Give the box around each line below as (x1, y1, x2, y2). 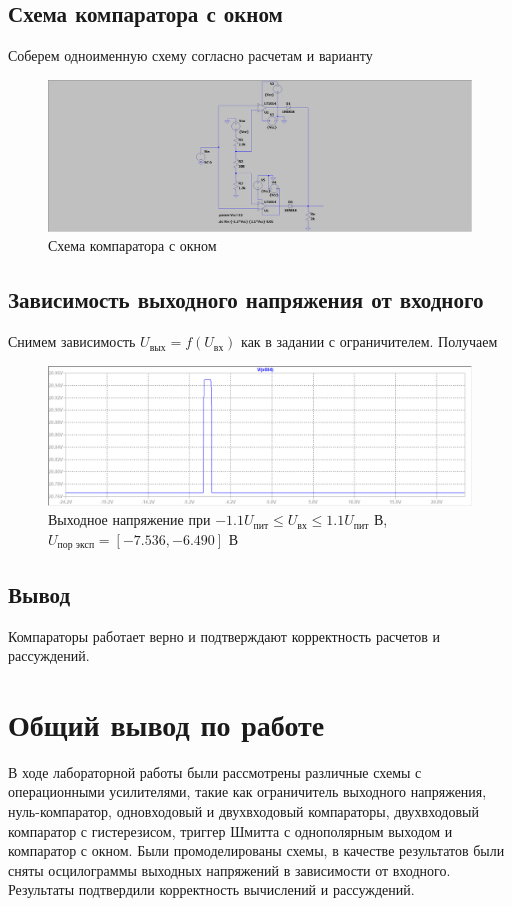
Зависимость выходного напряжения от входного (8, 284, 484, 315)
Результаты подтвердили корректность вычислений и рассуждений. (8, 879, 415, 900)
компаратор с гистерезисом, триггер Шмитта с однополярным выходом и (8, 820, 453, 841)
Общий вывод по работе (8, 703, 325, 744)
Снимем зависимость (8, 331, 136, 352)
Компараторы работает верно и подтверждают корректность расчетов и (8, 625, 440, 646)
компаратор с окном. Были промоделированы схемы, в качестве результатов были (8, 840, 505, 861)
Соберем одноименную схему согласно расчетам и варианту (8, 45, 373, 66)
